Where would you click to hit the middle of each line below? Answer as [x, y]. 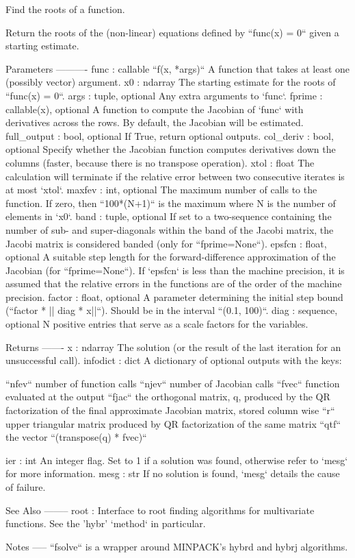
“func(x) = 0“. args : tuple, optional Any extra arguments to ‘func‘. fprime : [164, 95]
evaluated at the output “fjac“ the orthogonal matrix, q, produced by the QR [168, 397]
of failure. [26, 487]
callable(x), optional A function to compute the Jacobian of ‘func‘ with [155, 109]
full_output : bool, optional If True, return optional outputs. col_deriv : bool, [170, 135]
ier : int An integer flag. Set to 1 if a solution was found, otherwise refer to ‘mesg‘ [177, 460]
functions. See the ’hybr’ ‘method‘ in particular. [106, 523]
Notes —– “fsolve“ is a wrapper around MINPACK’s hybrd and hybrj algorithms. [177, 546]
